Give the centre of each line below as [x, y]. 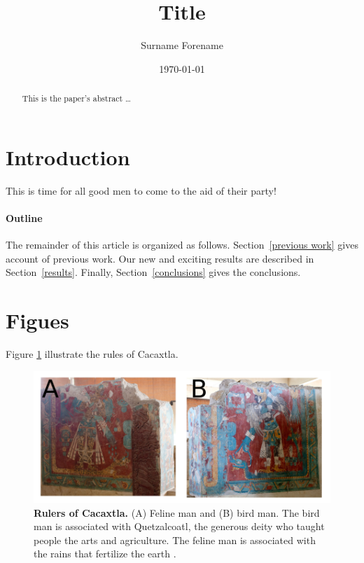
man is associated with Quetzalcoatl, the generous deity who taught [179, 526]
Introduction [68, 157]
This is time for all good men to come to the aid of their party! [141, 190]
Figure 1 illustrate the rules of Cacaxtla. [92, 354]
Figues [37, 320]
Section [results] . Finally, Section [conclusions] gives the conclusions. [153, 272]
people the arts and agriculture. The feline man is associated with [175, 540]
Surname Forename [182, 45]
